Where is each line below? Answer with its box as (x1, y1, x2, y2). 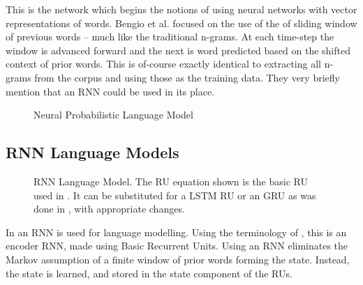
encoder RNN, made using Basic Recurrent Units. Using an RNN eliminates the (6, 238, 348, 253)
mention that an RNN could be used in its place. (6, 84, 215, 98)
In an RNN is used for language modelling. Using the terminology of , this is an (6, 224, 347, 239)
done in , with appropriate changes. (34, 201, 185, 216)
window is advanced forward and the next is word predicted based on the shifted (6, 43, 350, 57)
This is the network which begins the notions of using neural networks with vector (6, 2, 357, 16)
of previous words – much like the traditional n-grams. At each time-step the (6, 29, 334, 44)
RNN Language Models (6, 141, 179, 163)
